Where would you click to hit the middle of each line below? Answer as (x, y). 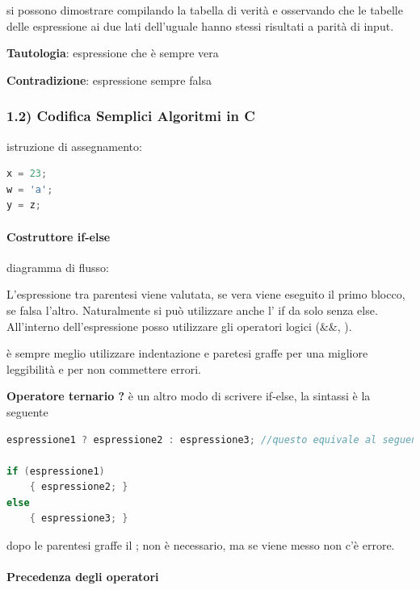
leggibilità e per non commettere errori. (104, 368)
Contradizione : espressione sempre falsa (109, 80)
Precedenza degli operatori (83, 577)
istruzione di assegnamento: (74, 146)
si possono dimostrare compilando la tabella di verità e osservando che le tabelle (205, 10)
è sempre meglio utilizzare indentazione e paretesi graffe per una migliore (187, 353)
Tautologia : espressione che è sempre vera (113, 53)
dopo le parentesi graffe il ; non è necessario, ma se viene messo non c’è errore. (201, 545)
